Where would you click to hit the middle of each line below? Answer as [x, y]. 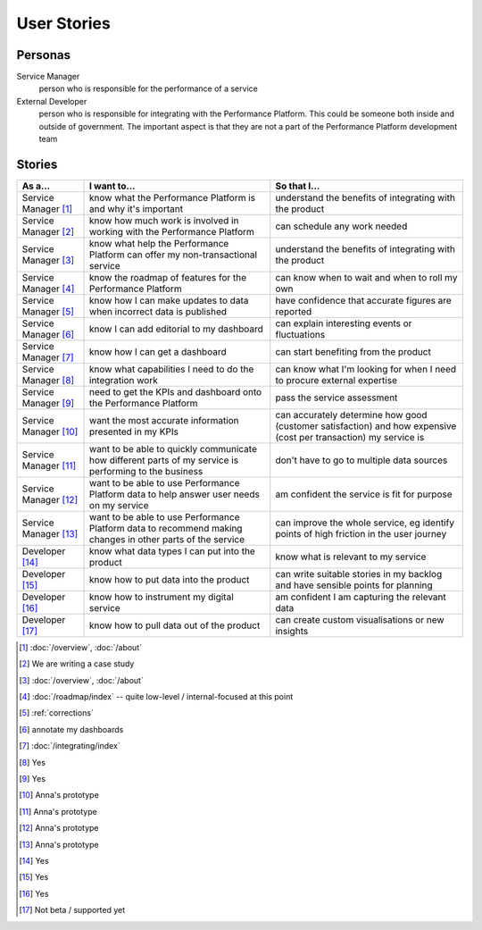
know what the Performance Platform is [173, 197]
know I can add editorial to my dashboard [176, 329]
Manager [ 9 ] [48, 403]
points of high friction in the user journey [361, 533]
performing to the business [146, 471]
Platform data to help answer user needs [175, 494]
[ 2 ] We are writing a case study [77, 664]
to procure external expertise [336, 380]
